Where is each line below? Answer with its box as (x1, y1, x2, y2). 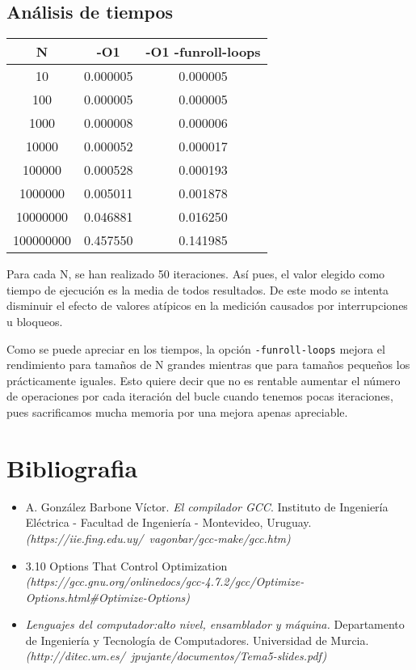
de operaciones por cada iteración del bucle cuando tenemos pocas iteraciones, (6, 388, 393, 405)
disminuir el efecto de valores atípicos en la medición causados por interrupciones (6, 297, 408, 314)
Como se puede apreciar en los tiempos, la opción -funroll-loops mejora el (6, 340, 385, 357)
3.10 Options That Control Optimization (25, 557, 228, 574)
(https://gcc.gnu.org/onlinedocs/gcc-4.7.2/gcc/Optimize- (25, 573, 305, 590)
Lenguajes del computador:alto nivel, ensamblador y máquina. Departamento (25, 616, 405, 633)
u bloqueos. (6, 312, 63, 329)
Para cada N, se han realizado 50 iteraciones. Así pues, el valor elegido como (6, 265, 385, 282)
